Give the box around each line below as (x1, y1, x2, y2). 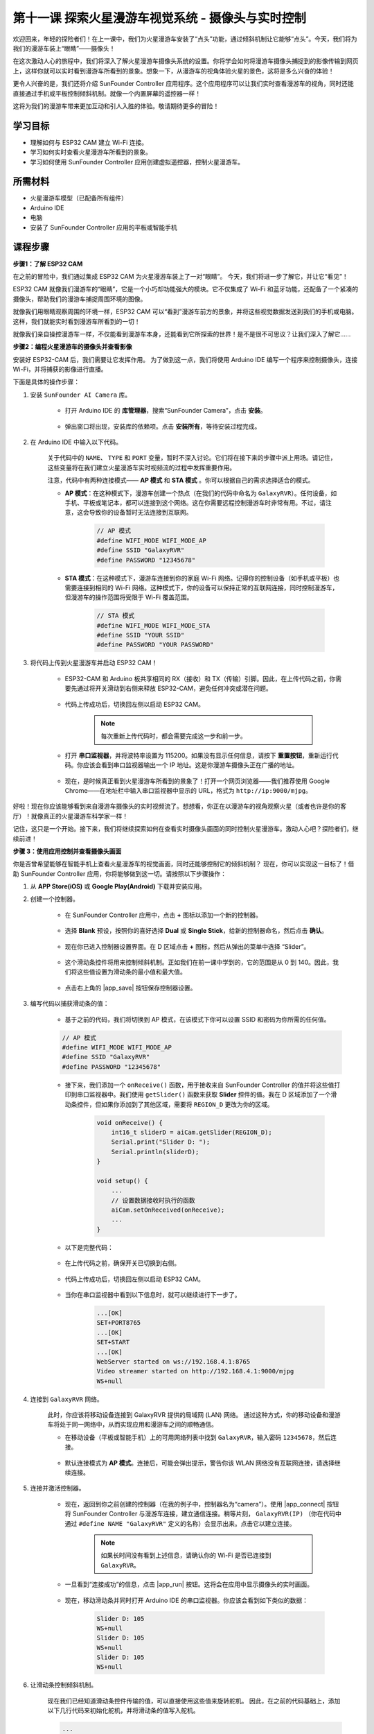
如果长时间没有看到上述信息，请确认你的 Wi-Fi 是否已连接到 (100, 1551, 271, 1560)
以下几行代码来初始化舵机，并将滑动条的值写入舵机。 (47, 1706, 199, 1715)
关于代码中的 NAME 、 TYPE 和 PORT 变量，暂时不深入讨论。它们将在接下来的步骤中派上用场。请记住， (47, 454, 337, 462)
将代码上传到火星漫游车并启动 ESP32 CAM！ (30, 659, 158, 667)
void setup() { (96, 1176, 148, 1185)
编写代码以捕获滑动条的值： (30, 999, 109, 1008)
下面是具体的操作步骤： (12, 378, 80, 386)
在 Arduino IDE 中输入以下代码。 (30, 438, 123, 447)
